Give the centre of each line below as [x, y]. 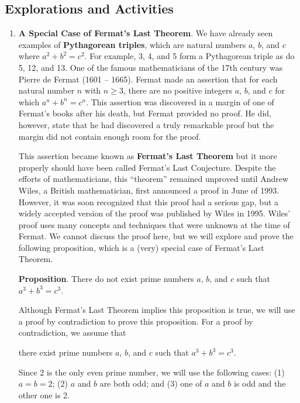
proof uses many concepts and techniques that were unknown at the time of [154, 224]
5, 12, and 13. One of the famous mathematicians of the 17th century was [151, 67]
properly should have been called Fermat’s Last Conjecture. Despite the [147, 167]
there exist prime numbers [65, 352]
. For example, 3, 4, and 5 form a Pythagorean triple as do [189, 56]
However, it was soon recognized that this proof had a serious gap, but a [149, 201]
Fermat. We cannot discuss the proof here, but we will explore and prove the [156, 236]
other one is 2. [44, 395]
